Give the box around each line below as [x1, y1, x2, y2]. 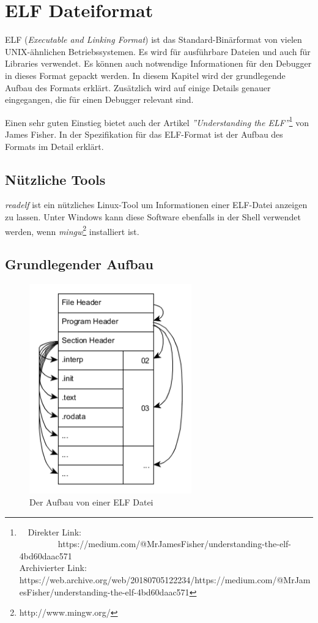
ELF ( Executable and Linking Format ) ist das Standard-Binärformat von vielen [5, 33, 302, 46]
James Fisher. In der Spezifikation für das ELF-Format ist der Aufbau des [5, 127, 283, 140]
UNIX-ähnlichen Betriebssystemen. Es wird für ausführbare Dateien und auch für [5, 45, 311, 58]
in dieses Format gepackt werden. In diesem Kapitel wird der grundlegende [5, 69, 286, 81]
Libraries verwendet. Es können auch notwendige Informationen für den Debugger [5, 57, 312, 70]
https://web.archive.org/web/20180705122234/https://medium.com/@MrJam [19, 573, 311, 586]
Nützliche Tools [5, 170, 106, 188]
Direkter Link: [28, 525, 82, 538]
